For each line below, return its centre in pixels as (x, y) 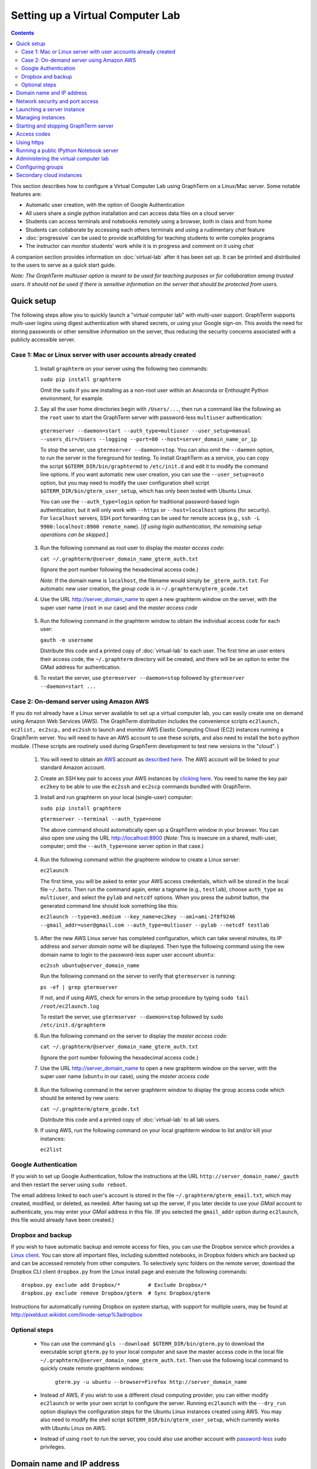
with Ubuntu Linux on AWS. (73, 1428)
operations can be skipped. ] (74, 534)
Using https (30, 142)
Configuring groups (40, 167)
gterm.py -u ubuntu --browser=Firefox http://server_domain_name (151, 1382)
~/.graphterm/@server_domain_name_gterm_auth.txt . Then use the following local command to (164, 1360)
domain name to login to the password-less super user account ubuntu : (128, 954)
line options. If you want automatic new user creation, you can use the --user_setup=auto (152, 474)
